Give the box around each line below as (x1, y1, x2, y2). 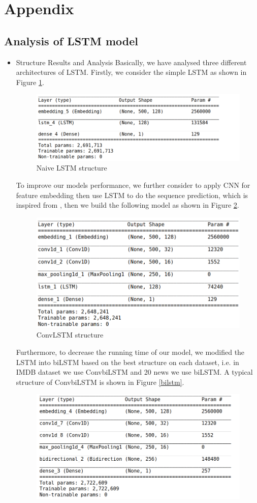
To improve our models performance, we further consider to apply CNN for (16, 179, 250, 190)
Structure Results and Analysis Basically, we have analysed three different (16, 57, 247, 67)
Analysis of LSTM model (4, 33, 138, 48)
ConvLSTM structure (36, 329, 104, 340)
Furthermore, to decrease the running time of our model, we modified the (16, 347, 245, 357)
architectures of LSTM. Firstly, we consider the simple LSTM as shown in (16, 67, 247, 77)
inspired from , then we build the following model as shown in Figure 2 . (16, 200, 239, 210)
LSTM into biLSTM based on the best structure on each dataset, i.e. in (16, 356, 239, 367)
